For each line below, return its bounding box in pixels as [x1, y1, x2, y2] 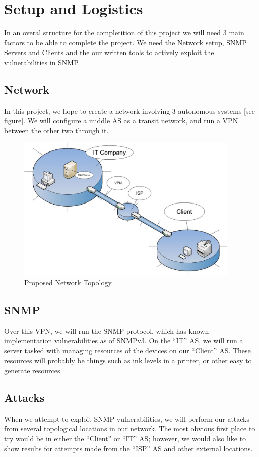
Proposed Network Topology [24, 277, 112, 287]
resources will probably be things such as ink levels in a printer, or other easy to [4, 355, 252, 366]
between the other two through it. [4, 125, 109, 135]
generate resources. [4, 365, 62, 375]
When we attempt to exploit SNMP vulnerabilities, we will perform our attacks [4, 413, 250, 424]
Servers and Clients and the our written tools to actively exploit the [4, 47, 214, 58]
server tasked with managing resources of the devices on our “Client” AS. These [4, 345, 251, 356]
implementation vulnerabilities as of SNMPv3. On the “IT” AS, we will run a [4, 335, 243, 346]
